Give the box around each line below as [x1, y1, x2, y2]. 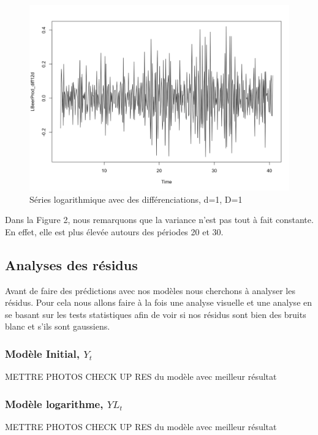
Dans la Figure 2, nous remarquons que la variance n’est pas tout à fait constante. [5, 213, 314, 226]
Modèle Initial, [5, 346, 80, 361]
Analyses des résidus [5, 255, 138, 274]
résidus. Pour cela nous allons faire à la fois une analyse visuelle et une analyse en [5, 296, 312, 309]
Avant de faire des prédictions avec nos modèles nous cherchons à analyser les [5, 284, 295, 297]
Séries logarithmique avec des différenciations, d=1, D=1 [29, 192, 243, 205]
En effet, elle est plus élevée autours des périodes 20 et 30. [5, 225, 224, 238]
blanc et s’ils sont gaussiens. [5, 320, 110, 333]
